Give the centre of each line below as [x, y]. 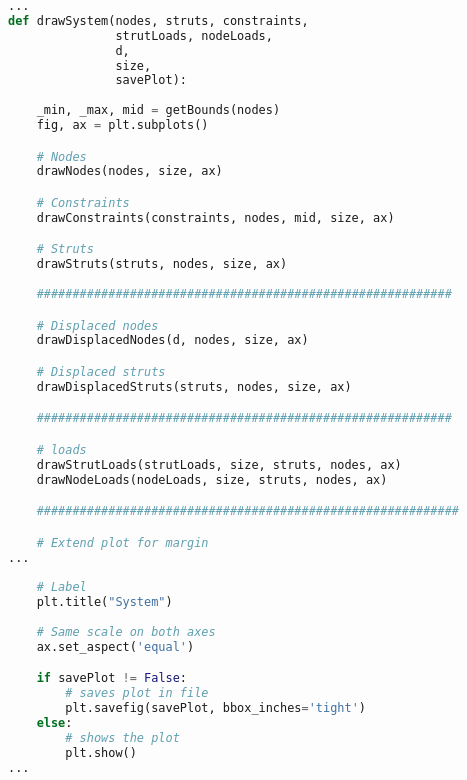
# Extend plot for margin [122, 542]
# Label [61, 587]
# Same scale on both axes [126, 631]
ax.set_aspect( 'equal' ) [115, 646]
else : [54, 722]
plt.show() [101, 752]
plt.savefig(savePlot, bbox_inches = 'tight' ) [215, 708]
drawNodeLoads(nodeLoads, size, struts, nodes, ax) [212, 479]
